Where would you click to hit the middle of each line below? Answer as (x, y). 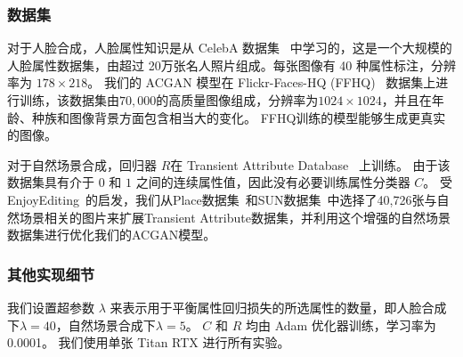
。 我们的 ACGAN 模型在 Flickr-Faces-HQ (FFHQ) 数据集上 (262, 82)
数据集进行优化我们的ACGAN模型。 (112, 235)
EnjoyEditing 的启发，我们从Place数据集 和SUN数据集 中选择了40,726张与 (222, 199)
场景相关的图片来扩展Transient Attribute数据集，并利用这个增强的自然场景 (235, 217)
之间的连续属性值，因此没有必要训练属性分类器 (273, 182)
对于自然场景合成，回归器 (82, 164)
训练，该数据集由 (69, 100)
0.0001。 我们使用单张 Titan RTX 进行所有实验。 (149, 342)
